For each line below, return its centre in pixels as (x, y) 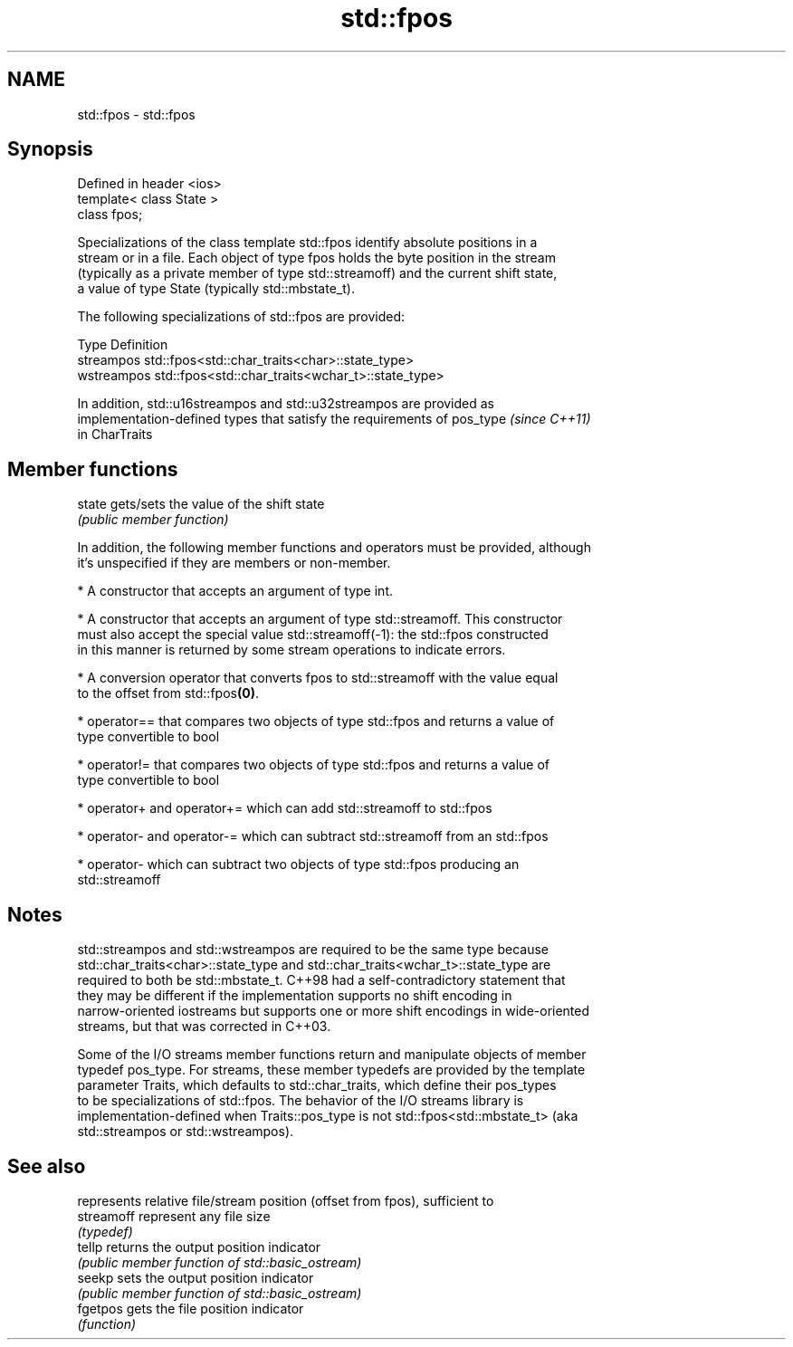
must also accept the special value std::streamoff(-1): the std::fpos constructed (313, 635)
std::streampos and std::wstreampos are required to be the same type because (313, 950)
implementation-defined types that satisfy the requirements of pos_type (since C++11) (334, 419)
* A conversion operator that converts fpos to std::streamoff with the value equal (318, 678)
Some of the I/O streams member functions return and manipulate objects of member (332, 1055)
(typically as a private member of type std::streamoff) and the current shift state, (317, 273)
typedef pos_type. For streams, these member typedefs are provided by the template (331, 1070)
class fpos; (110, 215)
